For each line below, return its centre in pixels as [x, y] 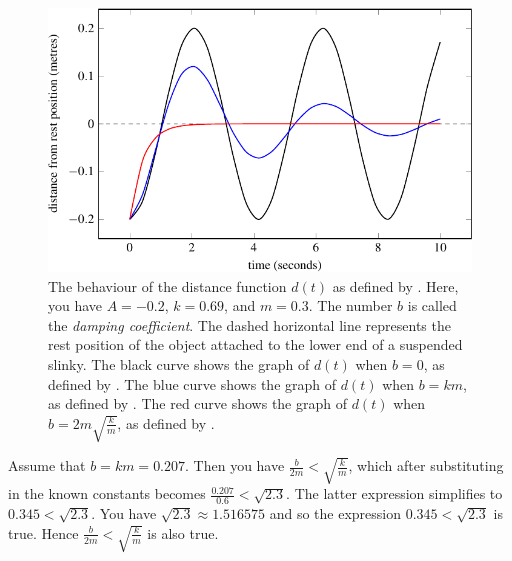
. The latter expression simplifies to [394, 493]
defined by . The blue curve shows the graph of [192, 383]
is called [432, 305]
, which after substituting [426, 465]
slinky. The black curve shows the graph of [179, 364]
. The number [350, 305]
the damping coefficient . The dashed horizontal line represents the [249, 324]
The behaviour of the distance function [167, 285]
